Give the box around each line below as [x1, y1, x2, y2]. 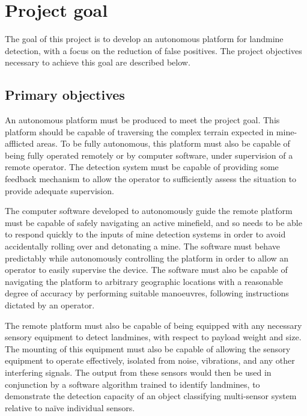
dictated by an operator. [5, 299, 95, 311]
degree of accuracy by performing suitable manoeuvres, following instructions [5, 287, 289, 299]
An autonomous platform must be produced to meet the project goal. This [5, 114, 280, 126]
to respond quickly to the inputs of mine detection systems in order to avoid [5, 228, 286, 240]
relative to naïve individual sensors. [5, 401, 135, 414]
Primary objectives [5, 85, 125, 104]
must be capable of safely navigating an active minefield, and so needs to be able [5, 216, 302, 228]
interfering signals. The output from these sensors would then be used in [5, 366, 272, 378]
